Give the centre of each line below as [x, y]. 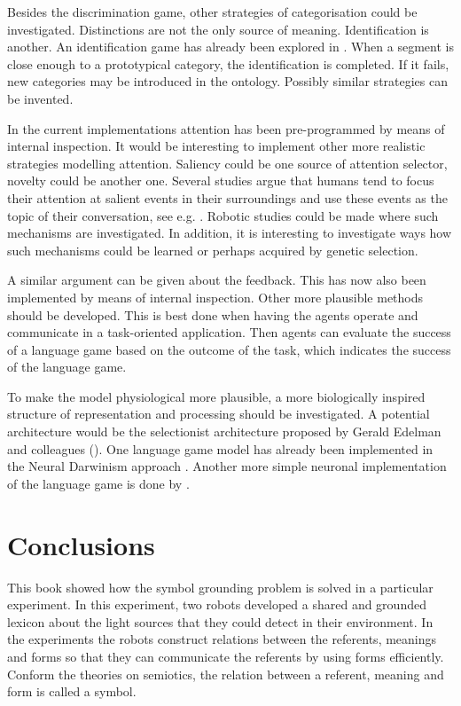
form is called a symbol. [72, 691]
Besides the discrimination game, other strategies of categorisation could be [212, 12]
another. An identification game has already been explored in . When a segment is [230, 47]
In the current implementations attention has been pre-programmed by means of [226, 128]
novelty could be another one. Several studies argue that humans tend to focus [221, 180]
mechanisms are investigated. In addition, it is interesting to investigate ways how [230, 233]
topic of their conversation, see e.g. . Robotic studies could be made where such [223, 215]
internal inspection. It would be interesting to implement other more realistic [216, 146]
